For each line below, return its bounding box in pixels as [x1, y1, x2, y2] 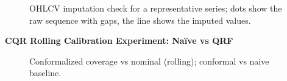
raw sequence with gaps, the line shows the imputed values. [29, 13, 251, 26]
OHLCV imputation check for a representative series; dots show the [29, 2, 282, 14]
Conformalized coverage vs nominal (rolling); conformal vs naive [29, 54, 269, 67]
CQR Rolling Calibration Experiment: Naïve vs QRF [5, 34, 233, 47]
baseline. [29, 66, 62, 79]
